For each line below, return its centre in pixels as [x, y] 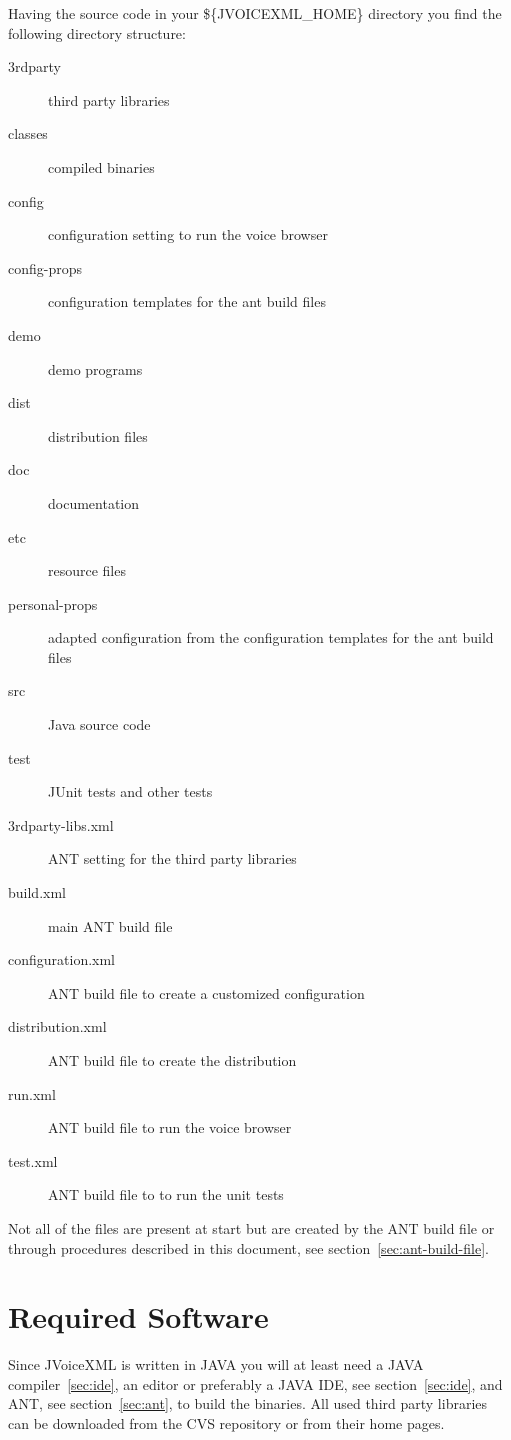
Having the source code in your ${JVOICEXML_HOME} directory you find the [255, 13]
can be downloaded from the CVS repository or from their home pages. [226, 1423]
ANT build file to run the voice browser [170, 1127]
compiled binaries [101, 166]
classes [28, 133]
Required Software [138, 1316]
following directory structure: [97, 32]
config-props [45, 267]
